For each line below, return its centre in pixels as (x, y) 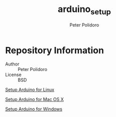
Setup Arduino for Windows (34, 109)
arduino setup (84, 10)
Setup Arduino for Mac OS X (35, 99)
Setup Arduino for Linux (30, 90)
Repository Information (55, 50)
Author (12, 64)
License (13, 75)
